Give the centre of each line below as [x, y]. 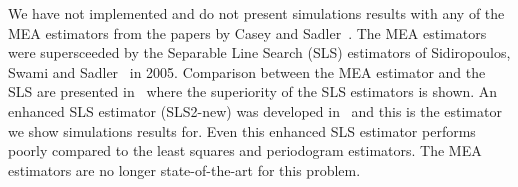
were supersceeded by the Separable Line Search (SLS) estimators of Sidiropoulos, [259, 52]
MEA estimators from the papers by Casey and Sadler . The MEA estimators [247, 32]
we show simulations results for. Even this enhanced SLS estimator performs [242, 130]
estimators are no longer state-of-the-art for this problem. [184, 169]
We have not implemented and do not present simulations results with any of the [256, 13]
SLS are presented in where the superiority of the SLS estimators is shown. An [253, 91]
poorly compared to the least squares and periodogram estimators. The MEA [245, 150]
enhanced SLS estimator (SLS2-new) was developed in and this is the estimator [255, 110]
